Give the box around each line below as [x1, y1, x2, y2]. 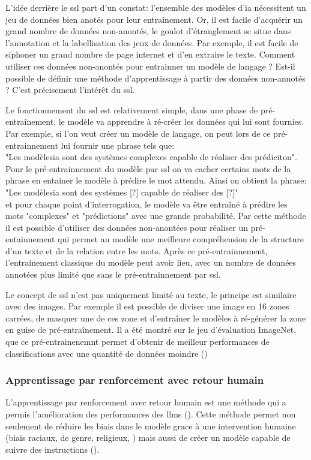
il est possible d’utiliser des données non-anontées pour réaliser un [5, 221, 249, 233]
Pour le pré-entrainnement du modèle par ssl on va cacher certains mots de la [5, 162, 291, 175]
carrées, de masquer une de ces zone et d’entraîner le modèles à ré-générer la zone [5, 311, 306, 324]
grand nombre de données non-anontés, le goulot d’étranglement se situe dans [5, 25, 291, 37]
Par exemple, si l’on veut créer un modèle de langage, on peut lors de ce [5, 127, 271, 139]
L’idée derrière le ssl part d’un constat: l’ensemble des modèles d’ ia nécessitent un [5, 1, 306, 13]
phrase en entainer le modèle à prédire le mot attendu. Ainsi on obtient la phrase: [5, 174, 307, 187]
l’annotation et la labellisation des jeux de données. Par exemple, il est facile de [5, 36, 298, 49]
